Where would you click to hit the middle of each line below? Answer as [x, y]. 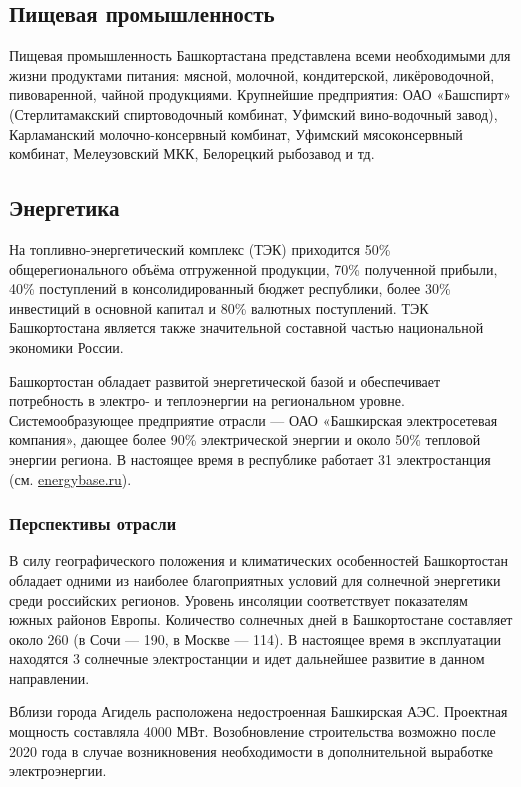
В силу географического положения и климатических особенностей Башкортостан [258, 560]
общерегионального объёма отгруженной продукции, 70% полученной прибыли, [253, 268]
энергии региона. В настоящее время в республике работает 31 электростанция [250, 458]
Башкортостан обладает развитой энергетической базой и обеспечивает [225, 380]
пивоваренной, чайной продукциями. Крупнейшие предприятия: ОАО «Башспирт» [260, 94]
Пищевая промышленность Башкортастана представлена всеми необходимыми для [260, 55]
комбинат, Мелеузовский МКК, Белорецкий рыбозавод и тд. [192, 153]
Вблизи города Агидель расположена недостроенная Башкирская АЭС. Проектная [258, 711]
